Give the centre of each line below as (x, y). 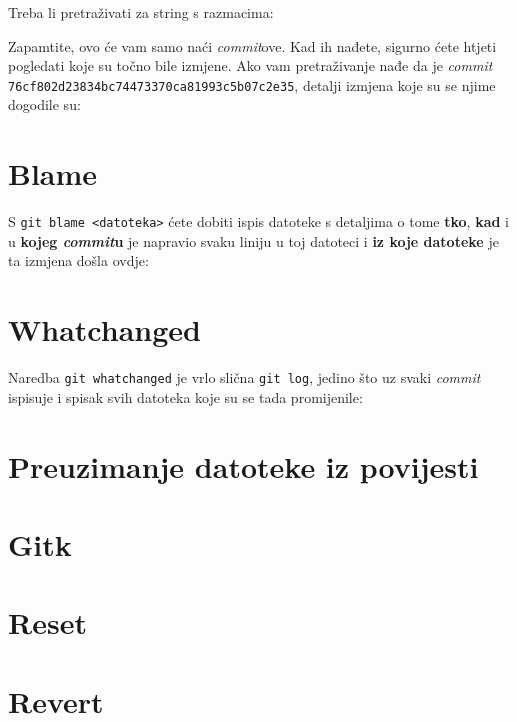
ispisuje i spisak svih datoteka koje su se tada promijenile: (185, 396)
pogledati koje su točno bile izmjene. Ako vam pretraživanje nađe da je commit (250, 65)
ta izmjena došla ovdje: (78, 260)
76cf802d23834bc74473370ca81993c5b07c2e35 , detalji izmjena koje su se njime (252, 84)
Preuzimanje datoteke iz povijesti (243, 465)
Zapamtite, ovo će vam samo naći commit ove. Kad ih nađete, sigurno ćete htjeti (252, 45)
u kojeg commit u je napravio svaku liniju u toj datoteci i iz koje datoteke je (253, 240)
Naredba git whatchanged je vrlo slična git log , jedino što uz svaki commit (244, 377)
